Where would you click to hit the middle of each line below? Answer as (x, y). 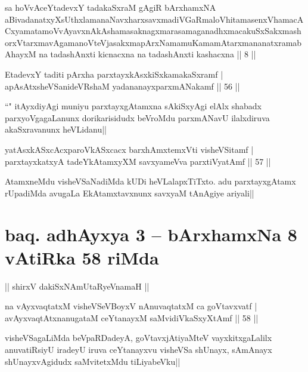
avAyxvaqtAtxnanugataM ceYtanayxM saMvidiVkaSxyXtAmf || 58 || (132, 317)
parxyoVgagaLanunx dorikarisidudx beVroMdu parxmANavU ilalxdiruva (137, 117)
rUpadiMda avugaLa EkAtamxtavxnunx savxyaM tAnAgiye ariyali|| (130, 193)
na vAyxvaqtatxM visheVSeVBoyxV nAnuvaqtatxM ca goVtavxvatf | (131, 306)
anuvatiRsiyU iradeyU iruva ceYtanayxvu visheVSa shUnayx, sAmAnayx (139, 349)
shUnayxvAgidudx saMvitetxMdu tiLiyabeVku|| (93, 361)
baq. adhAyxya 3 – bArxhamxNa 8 (151, 234)
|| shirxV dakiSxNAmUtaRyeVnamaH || (77, 286)
